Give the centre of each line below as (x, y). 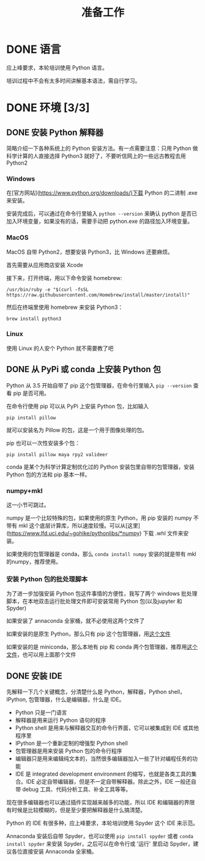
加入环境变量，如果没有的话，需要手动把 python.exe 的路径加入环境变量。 (100, 221)
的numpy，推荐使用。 (34, 561)
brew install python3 (34, 319)
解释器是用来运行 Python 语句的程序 (61, 720)
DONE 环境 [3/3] (48, 108)
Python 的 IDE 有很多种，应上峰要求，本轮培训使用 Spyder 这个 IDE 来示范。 (102, 823)
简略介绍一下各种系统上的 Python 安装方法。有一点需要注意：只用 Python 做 (102, 148)
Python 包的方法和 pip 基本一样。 (48, 474)
